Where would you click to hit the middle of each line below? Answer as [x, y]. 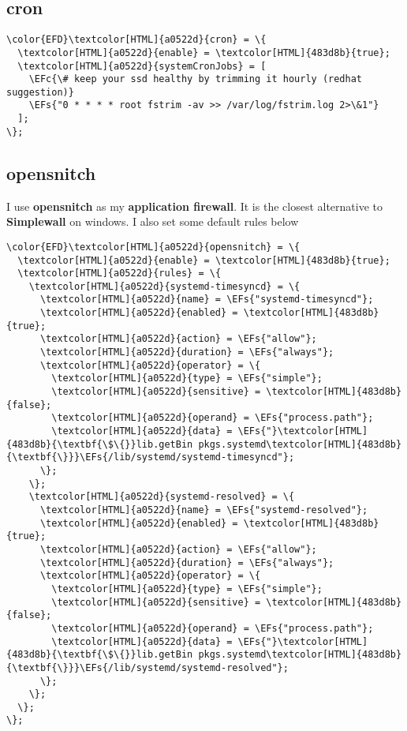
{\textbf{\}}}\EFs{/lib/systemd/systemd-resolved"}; [147, 667]
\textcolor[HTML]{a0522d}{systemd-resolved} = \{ [162, 497]
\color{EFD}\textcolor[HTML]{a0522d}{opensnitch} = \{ [153, 247]
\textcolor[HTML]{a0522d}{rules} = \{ [119, 274]
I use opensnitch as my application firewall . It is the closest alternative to [195, 206]
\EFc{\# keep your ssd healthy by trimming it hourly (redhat [196, 79]
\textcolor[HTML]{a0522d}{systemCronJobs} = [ [142, 66]
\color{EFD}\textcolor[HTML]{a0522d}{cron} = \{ [136, 40]
